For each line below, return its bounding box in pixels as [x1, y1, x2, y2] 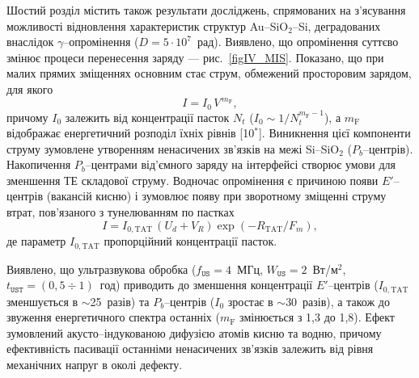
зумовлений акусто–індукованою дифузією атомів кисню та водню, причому [6, 324, 382, 341]
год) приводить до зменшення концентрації [99, 276, 313, 293]
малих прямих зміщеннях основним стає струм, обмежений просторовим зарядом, [6, 65, 412, 82]
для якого [6, 80, 53, 97]
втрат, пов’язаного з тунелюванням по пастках [6, 204, 235, 220]
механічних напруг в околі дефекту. [6, 356, 183, 372]
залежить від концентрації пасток [65, 108, 230, 125]
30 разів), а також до [286, 292, 390, 309]
